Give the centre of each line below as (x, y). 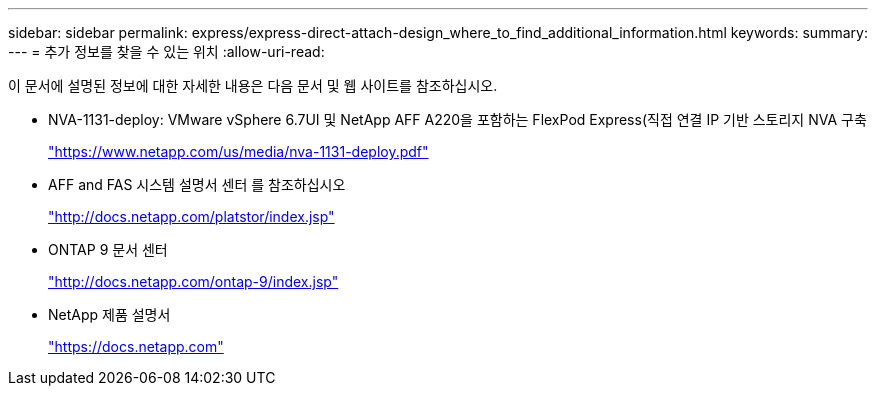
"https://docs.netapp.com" (136, 346)
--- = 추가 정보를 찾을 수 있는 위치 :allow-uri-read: (166, 51)
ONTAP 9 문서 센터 (108, 249)
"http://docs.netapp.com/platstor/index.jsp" (191, 216)
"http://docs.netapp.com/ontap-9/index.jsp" (193, 281)
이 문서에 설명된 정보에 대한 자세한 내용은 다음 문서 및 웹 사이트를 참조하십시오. (253, 85)
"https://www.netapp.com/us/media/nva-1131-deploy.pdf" (238, 151)
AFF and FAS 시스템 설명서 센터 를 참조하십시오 (197, 184)
